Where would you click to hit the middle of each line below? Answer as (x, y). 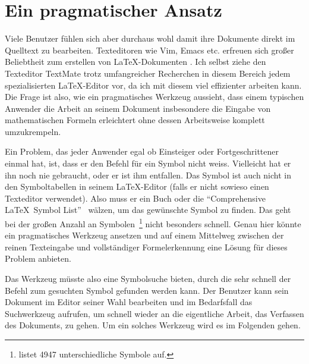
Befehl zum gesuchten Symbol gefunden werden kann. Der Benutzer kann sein (147, 290)
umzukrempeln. (33, 131)
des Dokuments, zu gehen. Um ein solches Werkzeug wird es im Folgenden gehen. (153, 325)
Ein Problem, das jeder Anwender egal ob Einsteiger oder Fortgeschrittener (142, 151)
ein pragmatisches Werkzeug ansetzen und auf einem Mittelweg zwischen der (144, 235)
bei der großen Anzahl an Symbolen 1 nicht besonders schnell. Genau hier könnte (153, 223)
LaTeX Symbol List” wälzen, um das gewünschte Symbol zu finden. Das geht (148, 210)
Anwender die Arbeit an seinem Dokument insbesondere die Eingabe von (138, 108)
